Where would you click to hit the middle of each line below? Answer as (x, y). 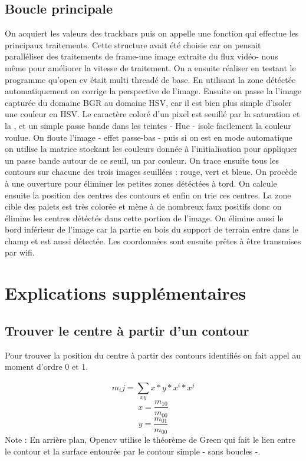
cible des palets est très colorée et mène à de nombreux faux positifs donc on (143, 206)
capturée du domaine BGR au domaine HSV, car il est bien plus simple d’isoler (148, 102)
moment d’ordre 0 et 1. (47, 367)
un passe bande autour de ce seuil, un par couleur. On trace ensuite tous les (142, 160)
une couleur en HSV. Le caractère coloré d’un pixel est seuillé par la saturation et (152, 114)
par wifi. (20, 252)
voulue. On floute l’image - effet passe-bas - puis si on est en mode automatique (149, 137)
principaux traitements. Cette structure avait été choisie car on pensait (133, 44)
